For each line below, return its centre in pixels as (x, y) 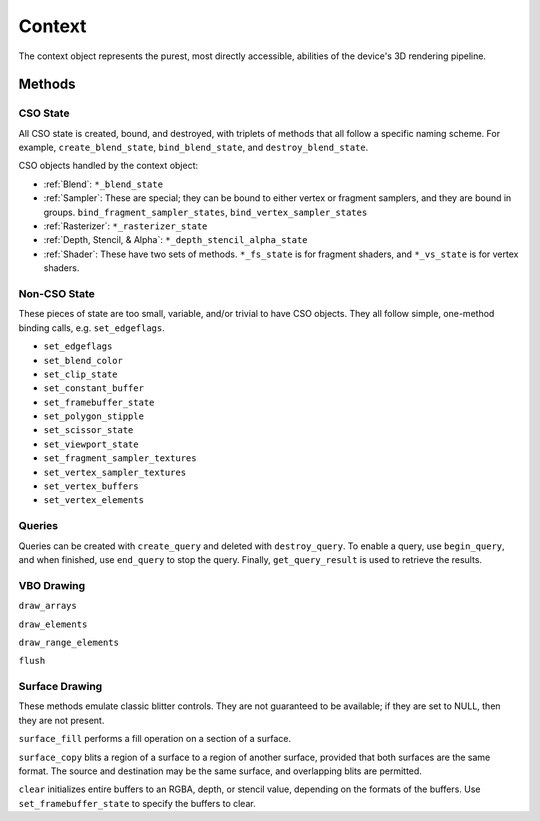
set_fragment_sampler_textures (120, 458)
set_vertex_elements (94, 500)
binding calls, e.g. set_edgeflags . (91, 327)
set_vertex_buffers (91, 486)
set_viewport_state (91, 444)
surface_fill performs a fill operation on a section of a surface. (155, 739)
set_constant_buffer (94, 388)
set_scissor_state (88, 430)
